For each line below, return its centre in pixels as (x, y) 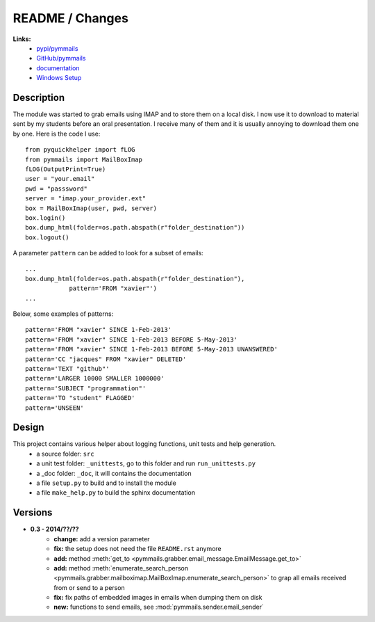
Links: (22, 39)
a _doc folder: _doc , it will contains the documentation (114, 473)
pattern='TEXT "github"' (67, 369)
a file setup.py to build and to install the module (106, 483)
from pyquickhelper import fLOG (80, 150)
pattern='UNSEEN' (55, 408)
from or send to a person (89, 587)
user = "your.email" (60, 179)
